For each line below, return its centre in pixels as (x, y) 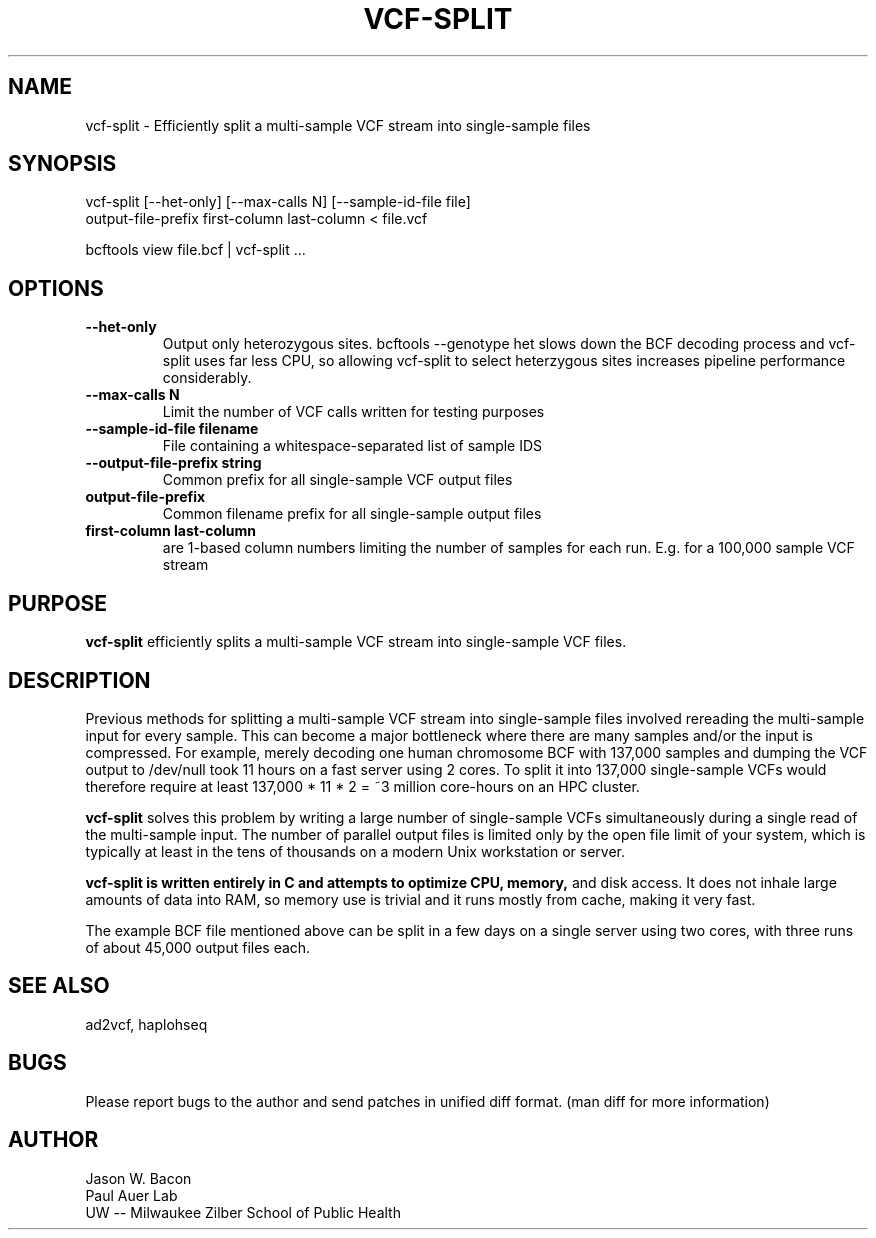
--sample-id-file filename (172, 429)
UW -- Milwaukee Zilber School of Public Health (243, 1212)
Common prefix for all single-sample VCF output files (337, 480)
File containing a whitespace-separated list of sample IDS (352, 446)
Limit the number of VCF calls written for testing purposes (353, 412)
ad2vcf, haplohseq (146, 1024)
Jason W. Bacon (138, 1178)
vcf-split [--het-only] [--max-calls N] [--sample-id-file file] (278, 202)
